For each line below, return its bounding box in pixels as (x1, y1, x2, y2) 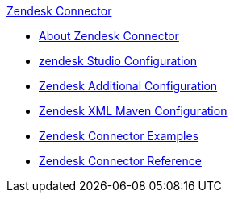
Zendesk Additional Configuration (39, 79, 218, 93)
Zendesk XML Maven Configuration (39, 104, 228, 118)
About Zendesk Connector (39, 29, 179, 43)
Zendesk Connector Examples (39, 129, 199, 143)
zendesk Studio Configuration (39, 54, 197, 68)
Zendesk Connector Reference (39, 154, 202, 168)
